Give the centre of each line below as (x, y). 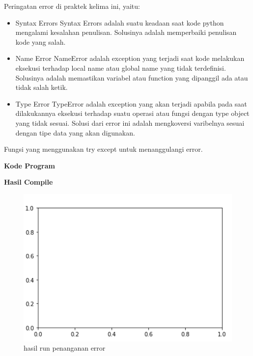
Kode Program (29, 165)
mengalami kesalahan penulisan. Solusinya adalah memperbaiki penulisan (126, 32)
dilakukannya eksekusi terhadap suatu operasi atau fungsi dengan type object (132, 113)
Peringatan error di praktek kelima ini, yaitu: (72, 6)
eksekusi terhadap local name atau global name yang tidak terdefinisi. (121, 68)
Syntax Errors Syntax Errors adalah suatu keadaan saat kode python (120, 22)
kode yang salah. (41, 41)
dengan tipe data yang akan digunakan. (75, 132)
